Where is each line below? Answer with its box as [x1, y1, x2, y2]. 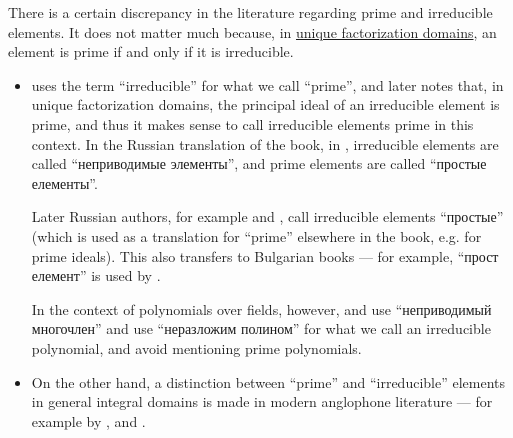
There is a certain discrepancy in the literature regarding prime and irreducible [8, 2, 493, 22]
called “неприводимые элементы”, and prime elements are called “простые [31, 153, 487, 174]
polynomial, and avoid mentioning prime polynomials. [31, 337, 362, 358]
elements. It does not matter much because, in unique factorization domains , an [8, 21, 497, 42]
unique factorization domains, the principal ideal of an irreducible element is [31, 94, 500, 115]
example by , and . [31, 410, 146, 431]
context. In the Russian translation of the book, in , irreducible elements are [31, 133, 499, 154]
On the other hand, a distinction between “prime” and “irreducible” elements [31, 371, 505, 392]
